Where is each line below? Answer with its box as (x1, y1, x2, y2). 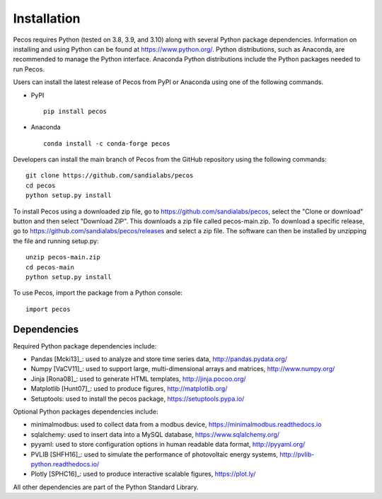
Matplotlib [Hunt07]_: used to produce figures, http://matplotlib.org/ (30, 384, 228, 393)
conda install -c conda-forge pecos (43, 139, 170, 148)
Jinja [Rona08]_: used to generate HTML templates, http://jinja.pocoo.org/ (30, 375, 247, 383)
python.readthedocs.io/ (30, 459, 100, 468)
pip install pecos (43, 107, 108, 115)
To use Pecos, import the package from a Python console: (13, 288, 183, 297)
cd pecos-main (25, 263, 74, 271)
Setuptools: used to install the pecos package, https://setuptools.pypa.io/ (30, 394, 245, 403)
